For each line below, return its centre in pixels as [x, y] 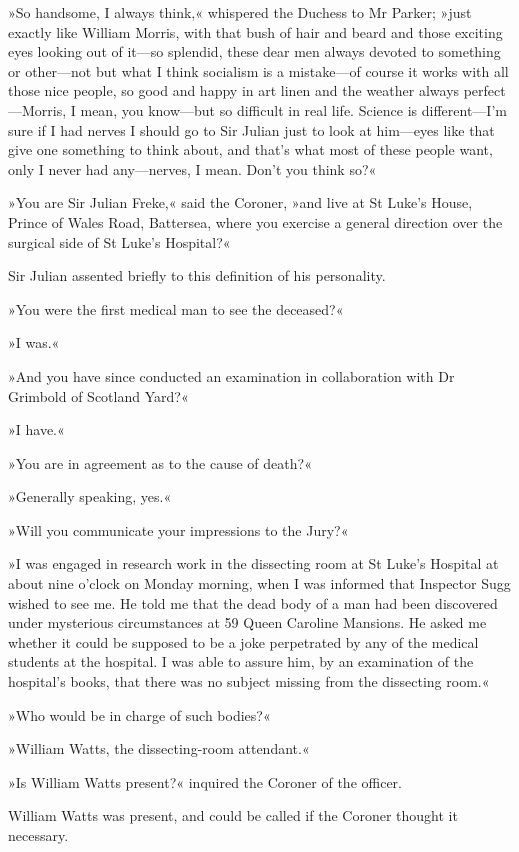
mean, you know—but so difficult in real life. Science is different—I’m [293, 109]
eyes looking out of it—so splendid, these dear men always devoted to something [254, 51]
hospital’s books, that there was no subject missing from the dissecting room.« [249, 681]
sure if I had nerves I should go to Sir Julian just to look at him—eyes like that [251, 129]
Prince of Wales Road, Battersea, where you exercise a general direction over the [255, 221]
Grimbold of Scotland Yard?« [98, 395]
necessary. [38, 835]
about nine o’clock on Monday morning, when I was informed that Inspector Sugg [259, 583]
